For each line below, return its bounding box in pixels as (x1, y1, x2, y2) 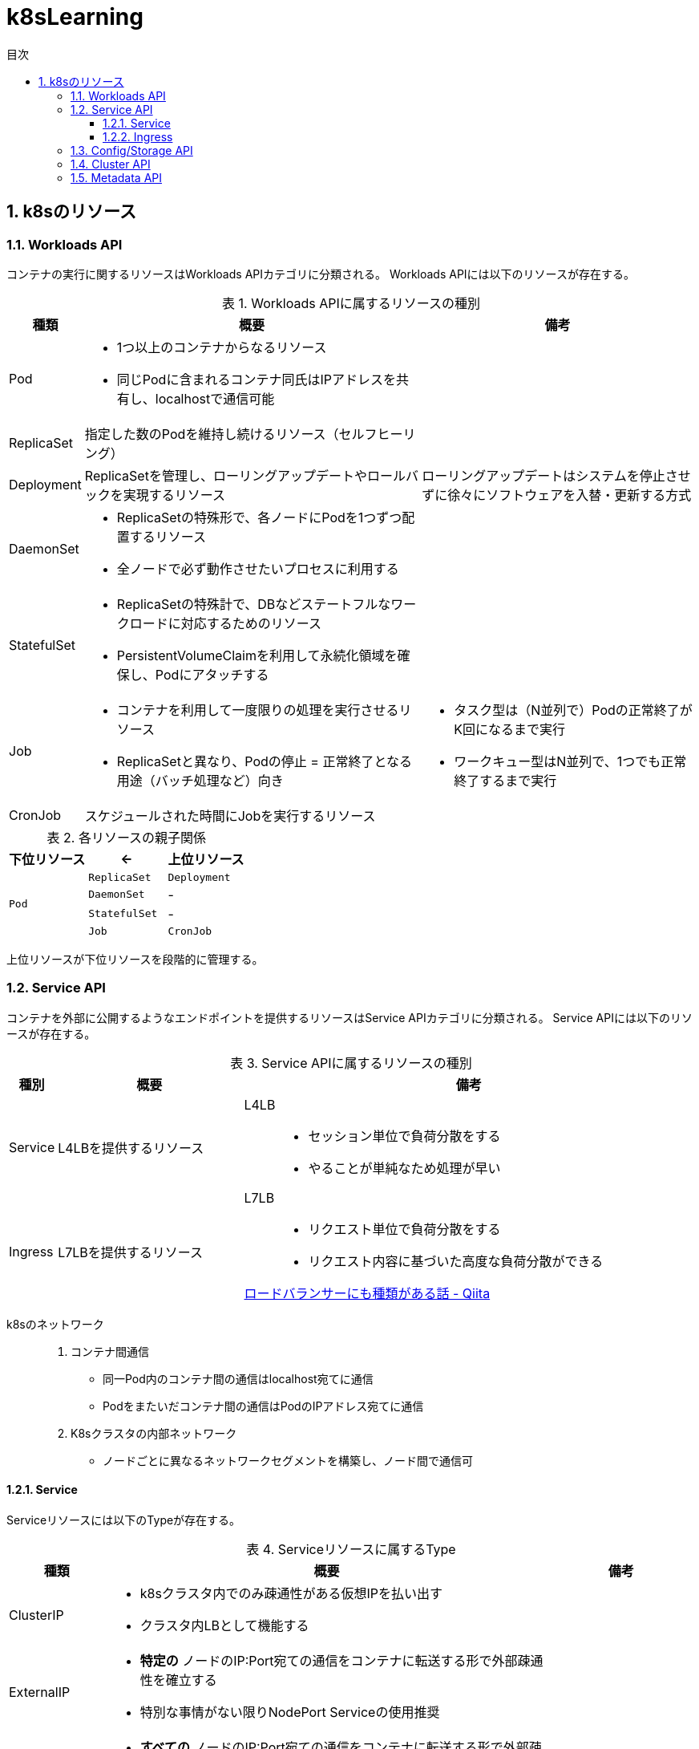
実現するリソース (123, 486, 226, 503)
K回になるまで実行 (454, 720, 565, 737)
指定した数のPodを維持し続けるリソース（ (84, 425, 339, 442)
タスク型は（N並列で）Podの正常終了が (454, 701, 693, 718)
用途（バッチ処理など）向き (116, 772, 284, 789)
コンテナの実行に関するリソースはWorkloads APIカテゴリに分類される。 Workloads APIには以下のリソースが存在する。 (6, 266, 635, 281)
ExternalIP (9, 1683, 71, 1700)
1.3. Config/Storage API (71, 143, 193, 157)
